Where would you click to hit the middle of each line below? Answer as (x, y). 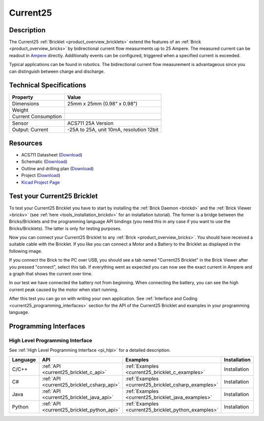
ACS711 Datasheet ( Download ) (52, 155)
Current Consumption (37, 116)
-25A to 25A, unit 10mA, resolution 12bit (113, 130)
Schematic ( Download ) (44, 162)
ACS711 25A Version (90, 123)
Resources (26, 143)
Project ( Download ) (41, 176)
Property (23, 97)
